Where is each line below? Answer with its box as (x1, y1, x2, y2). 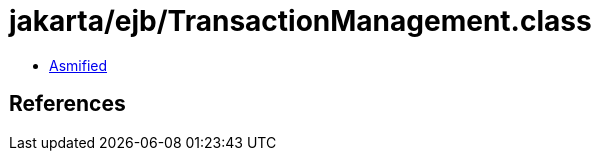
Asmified (49, 56, 108, 74)
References (9, 91, 126, 117)
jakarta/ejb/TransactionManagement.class (9, 4, 592, 38)
